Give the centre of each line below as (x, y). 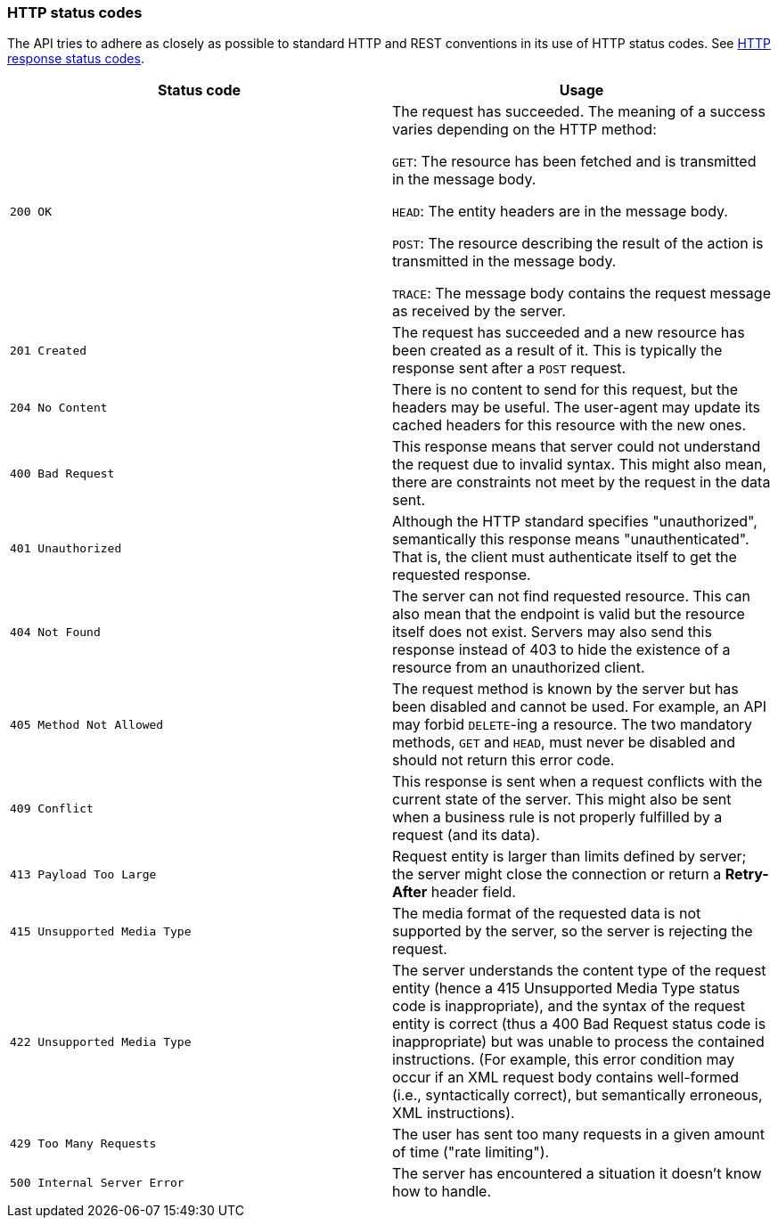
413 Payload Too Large (83, 874)
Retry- (747, 874)
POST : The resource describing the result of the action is (578, 244)
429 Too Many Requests (83, 1143)
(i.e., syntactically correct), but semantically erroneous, (577, 1095)
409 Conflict (52, 808)
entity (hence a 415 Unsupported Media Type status (566, 988)
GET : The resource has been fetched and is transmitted (574, 162)
